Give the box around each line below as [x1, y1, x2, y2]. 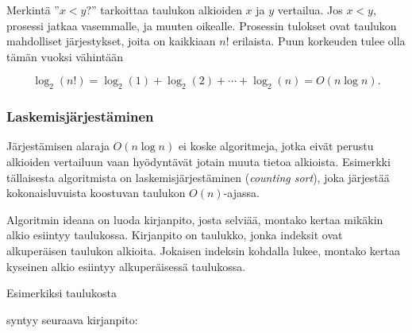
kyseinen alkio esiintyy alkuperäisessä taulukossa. [6, 257, 246, 274]
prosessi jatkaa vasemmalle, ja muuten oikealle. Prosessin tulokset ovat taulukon [6, 17, 397, 33]
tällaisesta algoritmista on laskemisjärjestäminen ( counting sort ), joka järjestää [6, 168, 390, 185]
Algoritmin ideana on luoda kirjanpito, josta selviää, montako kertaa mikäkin [6, 211, 383, 227]
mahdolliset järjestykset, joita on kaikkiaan [6, 33, 216, 49]
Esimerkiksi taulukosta [6, 285, 117, 301]
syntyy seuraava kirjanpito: [6, 311, 138, 327]
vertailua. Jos [277, 2, 343, 17]
